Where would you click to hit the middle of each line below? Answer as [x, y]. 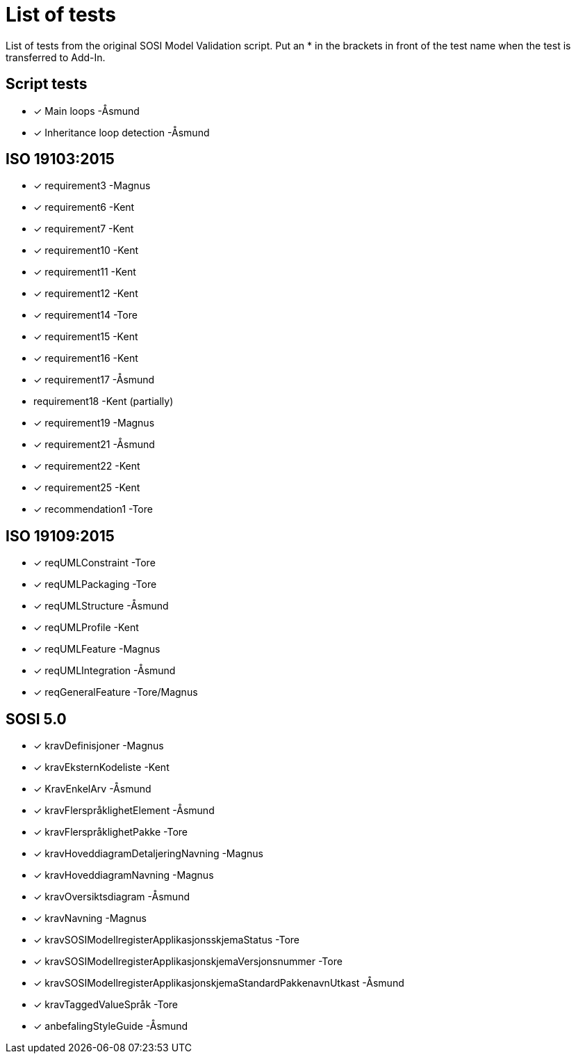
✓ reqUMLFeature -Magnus [97, 649]
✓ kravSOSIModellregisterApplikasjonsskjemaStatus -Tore [167, 940]
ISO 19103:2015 [60, 159]
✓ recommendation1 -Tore [93, 509]
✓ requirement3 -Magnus [92, 186]
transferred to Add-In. [56, 57]
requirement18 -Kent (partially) [104, 401]
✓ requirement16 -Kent [86, 358]
